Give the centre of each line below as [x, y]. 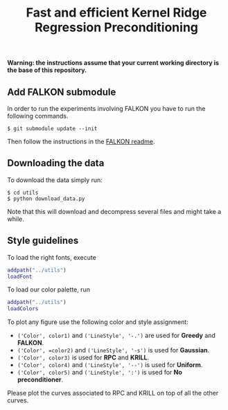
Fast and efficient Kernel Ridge [116, 13]
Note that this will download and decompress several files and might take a [114, 211]
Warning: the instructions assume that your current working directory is [113, 63]
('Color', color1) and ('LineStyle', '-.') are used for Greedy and [116, 336]
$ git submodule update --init [52, 129]
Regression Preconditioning [116, 27]
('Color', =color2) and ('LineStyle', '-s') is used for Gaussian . [113, 350]
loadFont [20, 276]
